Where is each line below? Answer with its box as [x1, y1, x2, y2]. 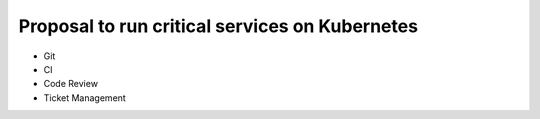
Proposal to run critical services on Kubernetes [18, 15, 419, 37]
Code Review [43, 78, 99, 90]
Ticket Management [43, 91, 127, 104]
